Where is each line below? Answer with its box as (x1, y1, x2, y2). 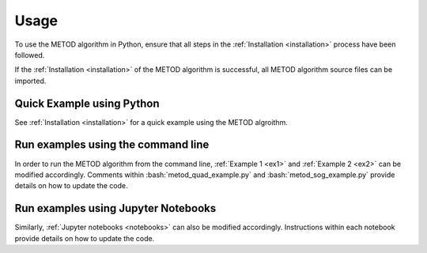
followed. (14, 50, 45, 59)
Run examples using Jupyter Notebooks (14, 202, 217, 215)
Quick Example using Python (14, 96, 160, 110)
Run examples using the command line (14, 138, 210, 152)
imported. (14, 76, 47, 85)
